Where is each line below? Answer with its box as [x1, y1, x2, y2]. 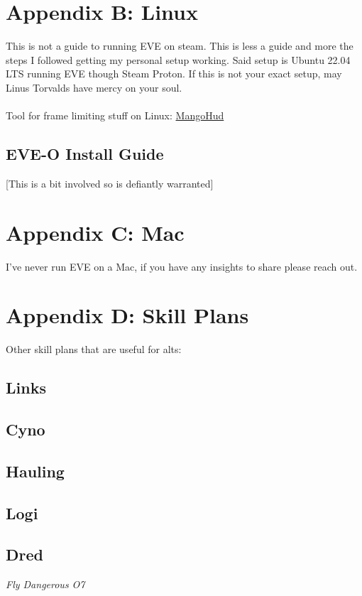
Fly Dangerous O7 [6, 577, 85, 592]
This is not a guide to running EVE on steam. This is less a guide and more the [6, 38, 353, 53]
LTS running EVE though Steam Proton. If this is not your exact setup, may [6, 66, 342, 81]
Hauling [6, 460, 65, 482]
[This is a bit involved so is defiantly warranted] [6, 175, 214, 190]
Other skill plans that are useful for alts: [6, 342, 182, 357]
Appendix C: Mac [6, 217, 185, 246]
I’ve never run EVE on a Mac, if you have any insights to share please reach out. [6, 259, 358, 273]
